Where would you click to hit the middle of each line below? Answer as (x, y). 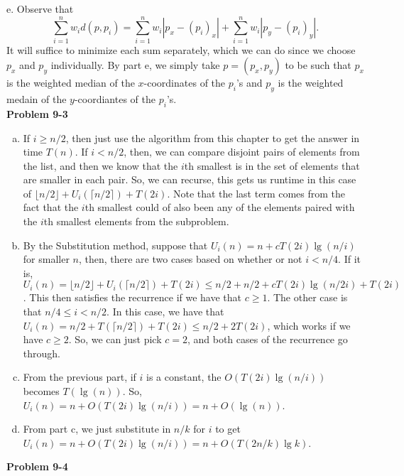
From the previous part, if (80, 377)
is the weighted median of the (71, 83)
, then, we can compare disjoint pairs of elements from (242, 152)
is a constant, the (184, 377)
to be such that (318, 65)
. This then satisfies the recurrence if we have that (132, 297)
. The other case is (307, 297)
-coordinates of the (185, 83)
